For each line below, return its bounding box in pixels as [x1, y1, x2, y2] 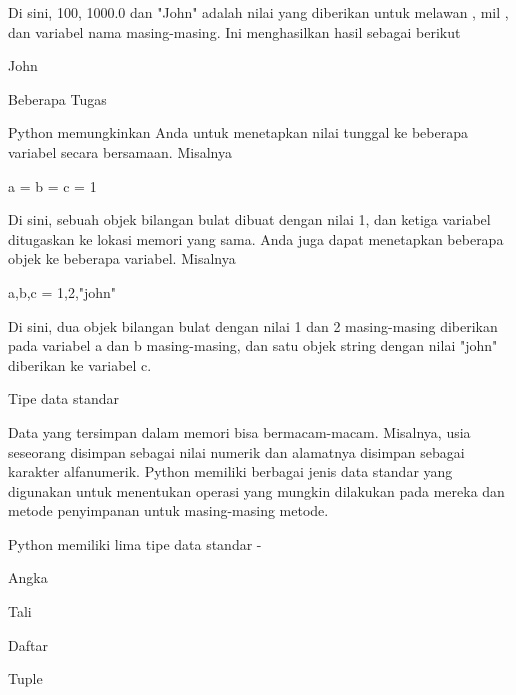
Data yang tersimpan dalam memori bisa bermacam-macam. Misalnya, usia [8, 421, 471, 442]
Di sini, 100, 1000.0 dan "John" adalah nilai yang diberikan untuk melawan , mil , [8, 2, 509, 22]
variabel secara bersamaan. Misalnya [8, 141, 232, 162]
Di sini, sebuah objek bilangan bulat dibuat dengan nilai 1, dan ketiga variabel [8, 209, 491, 230]
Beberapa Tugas [8, 88, 107, 109]
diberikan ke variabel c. [8, 354, 152, 375]
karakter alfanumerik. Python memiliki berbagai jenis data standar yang [8, 461, 453, 482]
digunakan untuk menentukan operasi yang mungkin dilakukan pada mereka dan [8, 480, 505, 501]
